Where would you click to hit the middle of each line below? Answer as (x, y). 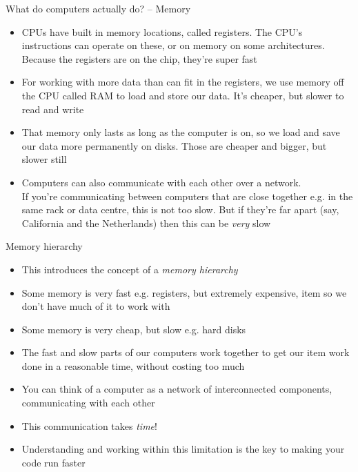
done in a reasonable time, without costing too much (133, 365)
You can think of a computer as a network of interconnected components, (177, 389)
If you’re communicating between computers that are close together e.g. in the (187, 196)
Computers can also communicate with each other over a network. (161, 182)
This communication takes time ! (89, 425)
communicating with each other (88, 403)
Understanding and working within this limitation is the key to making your (183, 449)
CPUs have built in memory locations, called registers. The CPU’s (162, 31)
